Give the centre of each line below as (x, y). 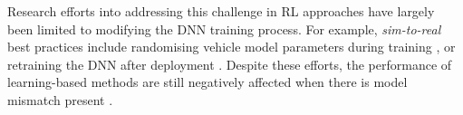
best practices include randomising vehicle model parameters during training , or (231, 47)
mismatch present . (60, 99)
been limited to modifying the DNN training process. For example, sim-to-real (224, 29)
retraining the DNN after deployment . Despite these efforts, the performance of (230, 64)
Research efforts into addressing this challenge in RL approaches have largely (221, 11)
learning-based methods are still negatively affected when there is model (207, 82)
